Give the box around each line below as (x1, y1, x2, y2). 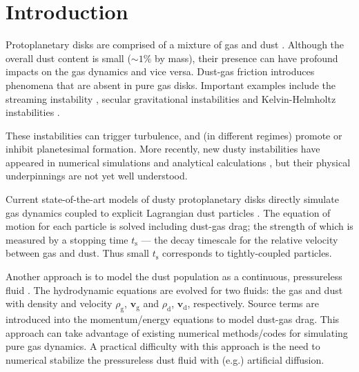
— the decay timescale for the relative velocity (141, 232, 338, 246)
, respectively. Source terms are (187, 296, 319, 311)
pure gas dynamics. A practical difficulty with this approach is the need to (6, 339, 320, 353)
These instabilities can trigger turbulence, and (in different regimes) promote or (6, 128, 342, 142)
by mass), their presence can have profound (155, 50, 338, 65)
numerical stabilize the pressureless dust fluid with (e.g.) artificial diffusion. (6, 352, 324, 366)
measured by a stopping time (6, 232, 128, 246)
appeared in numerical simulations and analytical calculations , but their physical (6, 155, 351, 169)
